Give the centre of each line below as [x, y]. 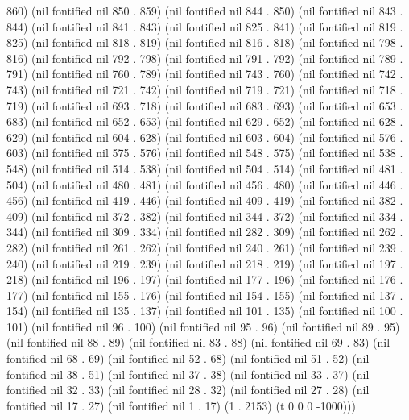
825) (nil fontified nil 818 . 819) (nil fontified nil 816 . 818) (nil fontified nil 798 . [205, 42]
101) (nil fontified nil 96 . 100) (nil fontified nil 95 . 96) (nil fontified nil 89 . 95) [203, 326]
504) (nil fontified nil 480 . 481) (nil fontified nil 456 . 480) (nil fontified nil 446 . [205, 184]
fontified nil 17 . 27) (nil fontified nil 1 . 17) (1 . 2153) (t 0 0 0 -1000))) [182, 405]
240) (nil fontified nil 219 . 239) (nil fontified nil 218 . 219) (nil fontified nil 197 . [205, 263]
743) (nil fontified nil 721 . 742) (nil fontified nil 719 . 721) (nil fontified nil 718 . [205, 89]
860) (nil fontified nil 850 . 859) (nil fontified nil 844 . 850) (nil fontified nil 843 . [205, 10]
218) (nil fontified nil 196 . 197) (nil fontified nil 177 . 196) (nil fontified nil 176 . [205, 279]
